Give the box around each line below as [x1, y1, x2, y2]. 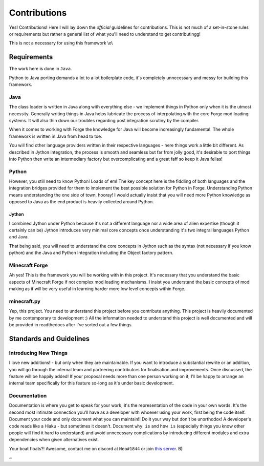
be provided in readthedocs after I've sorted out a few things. [9, 322, 133, 327]
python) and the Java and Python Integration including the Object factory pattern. [9, 250, 174, 256]
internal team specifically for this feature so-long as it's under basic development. [9, 380, 174, 386]
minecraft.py [9, 298, 41, 305]
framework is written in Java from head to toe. [9, 133, 102, 139]
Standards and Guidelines [9, 335, 90, 343]
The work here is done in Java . [9, 66, 72, 72]
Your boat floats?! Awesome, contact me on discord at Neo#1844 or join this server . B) [9, 445, 183, 451]
